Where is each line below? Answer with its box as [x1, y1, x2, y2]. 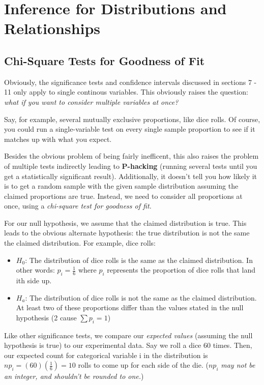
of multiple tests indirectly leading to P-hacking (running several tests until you [4, 160, 257, 171]
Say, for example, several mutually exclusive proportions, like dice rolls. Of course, [4, 113, 260, 124]
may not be [221, 360, 255, 370]
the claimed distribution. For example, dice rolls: [4, 238, 156, 248]
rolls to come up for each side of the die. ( [78, 360, 209, 370]
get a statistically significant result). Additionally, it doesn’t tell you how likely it [4, 170, 257, 181]
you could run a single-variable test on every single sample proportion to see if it [4, 124, 255, 134]
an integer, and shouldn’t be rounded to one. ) [4, 371, 144, 381]
